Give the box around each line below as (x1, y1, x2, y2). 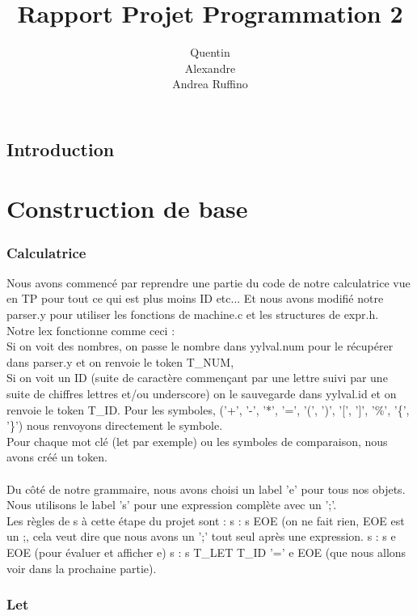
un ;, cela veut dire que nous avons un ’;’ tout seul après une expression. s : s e (6, 528, 396, 545)
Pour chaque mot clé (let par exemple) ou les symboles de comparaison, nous (6, 432, 388, 449)
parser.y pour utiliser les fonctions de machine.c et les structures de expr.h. (6, 306, 379, 323)
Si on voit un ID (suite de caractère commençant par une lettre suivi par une (6, 369, 388, 386)
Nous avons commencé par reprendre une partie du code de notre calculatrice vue (6, 274, 411, 291)
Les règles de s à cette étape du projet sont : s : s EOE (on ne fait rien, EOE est (6, 512, 405, 529)
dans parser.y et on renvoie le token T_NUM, (6, 353, 234, 370)
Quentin (190, 44, 230, 61)
